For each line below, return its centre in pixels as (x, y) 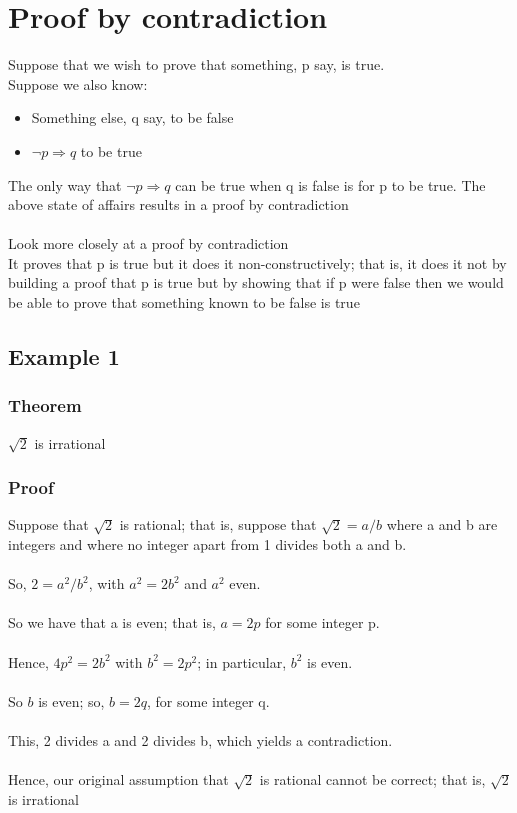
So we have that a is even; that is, (112, 622)
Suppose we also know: (78, 83)
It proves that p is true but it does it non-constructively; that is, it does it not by (257, 262)
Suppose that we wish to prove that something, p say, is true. (196, 64)
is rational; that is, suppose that (218, 524)
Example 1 (64, 356)
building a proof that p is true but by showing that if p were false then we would (256, 282)
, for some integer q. (208, 700)
